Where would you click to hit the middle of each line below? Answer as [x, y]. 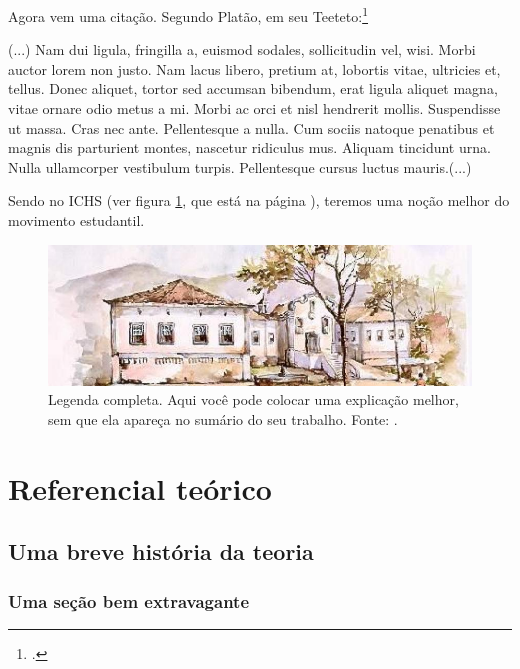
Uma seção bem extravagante [129, 600]
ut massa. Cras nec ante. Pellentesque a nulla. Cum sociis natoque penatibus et [251, 127]
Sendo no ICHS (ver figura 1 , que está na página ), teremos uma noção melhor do [259, 200]
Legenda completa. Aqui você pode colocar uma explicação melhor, [253, 399]
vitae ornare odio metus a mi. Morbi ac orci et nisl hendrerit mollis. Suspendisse [254, 108]
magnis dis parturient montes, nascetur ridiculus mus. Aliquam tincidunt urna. [249, 147]
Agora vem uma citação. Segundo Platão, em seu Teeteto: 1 [188, 14]
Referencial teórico [140, 487]
